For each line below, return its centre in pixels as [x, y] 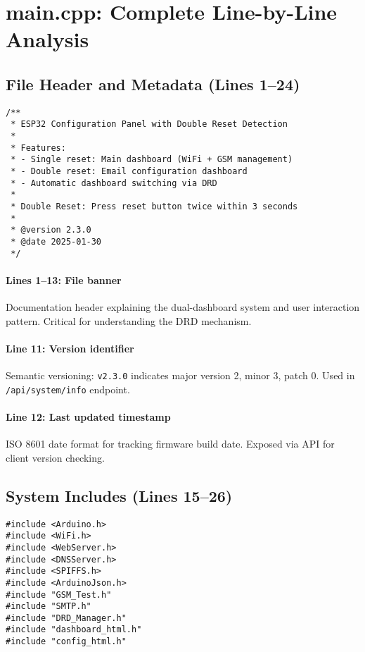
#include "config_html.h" [66, 642]
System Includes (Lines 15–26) [119, 495]
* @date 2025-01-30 [56, 241]
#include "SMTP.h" [49, 607]
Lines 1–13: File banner [64, 279]
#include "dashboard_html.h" [74, 630]
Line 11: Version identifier [70, 348]
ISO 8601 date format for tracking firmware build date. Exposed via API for [170, 444]
